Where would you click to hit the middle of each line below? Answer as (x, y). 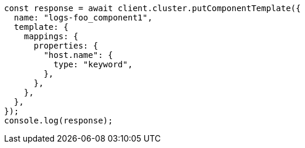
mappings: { (51, 36)
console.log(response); (59, 121)
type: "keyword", (93, 64)
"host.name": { (78, 55)
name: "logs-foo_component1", (83, 18)
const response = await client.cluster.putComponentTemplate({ (152, 8)
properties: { (66, 46)
